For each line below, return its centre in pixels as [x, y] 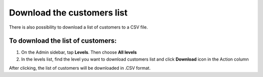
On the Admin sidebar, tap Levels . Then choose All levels [79, 52]
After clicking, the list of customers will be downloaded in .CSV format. [80, 68]
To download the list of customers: [63, 41]
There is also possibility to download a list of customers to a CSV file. [78, 27]
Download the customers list [68, 13]
